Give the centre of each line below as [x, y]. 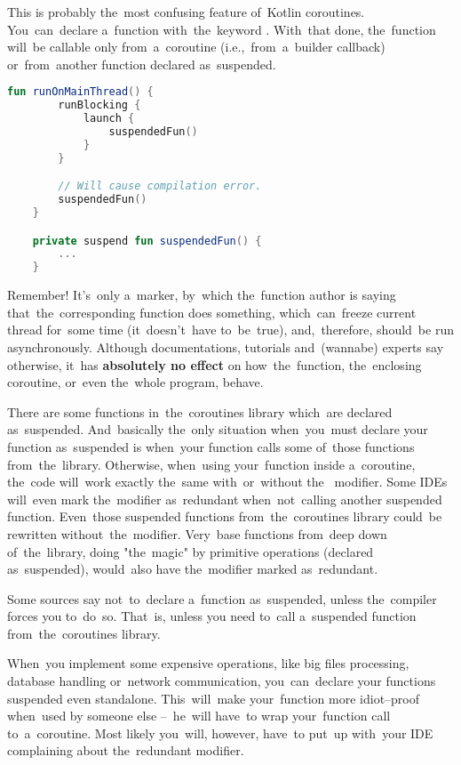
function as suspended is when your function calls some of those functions [211, 446]
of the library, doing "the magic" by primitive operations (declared [191, 551]
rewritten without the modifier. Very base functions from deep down [197, 533]
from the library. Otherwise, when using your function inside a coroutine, [211, 464]
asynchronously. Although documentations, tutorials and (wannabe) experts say [226, 346]
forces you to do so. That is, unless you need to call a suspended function [212, 616]
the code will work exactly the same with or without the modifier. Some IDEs [227, 482]
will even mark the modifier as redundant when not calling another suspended [225, 499]
